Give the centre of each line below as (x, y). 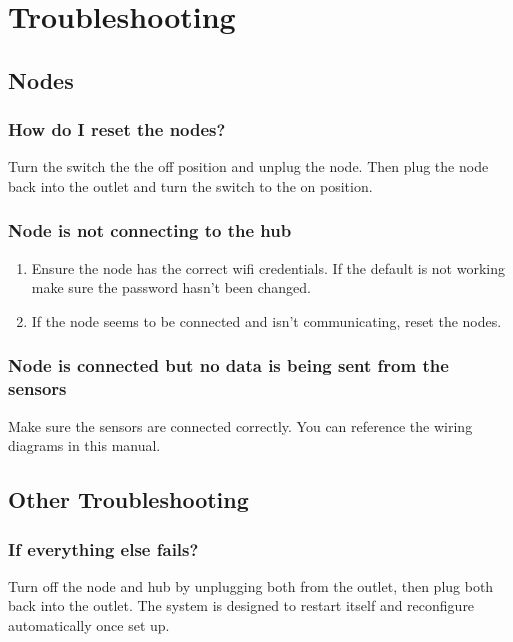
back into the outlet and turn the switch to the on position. (190, 185)
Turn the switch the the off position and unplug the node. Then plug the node (248, 166)
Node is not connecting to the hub (150, 230)
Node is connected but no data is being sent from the (228, 365)
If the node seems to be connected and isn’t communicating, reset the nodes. (266, 320)
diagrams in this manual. (84, 445)
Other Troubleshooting (128, 499)
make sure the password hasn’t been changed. (171, 287)
